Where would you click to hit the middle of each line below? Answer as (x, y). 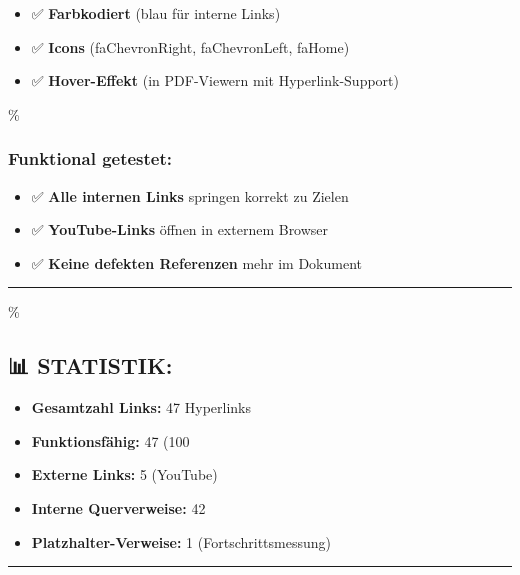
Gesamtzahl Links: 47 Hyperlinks (141, 407)
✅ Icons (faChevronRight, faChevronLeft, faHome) (190, 46)
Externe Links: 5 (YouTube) (124, 474)
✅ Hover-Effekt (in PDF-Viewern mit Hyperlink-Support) (215, 80)
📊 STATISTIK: (90, 365)
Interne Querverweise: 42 (118, 507)
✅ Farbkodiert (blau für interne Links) (156, 13)
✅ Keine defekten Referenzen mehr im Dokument (196, 262)
